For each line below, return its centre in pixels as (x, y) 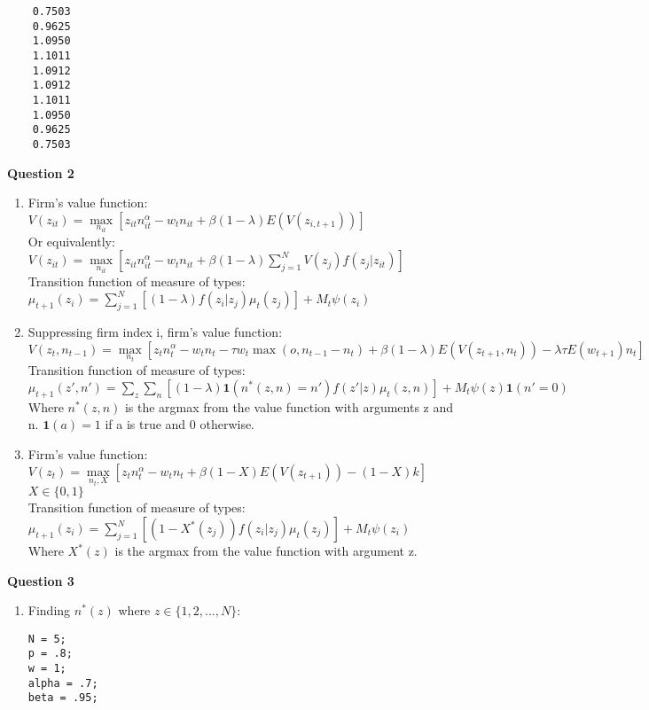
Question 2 (41, 172)
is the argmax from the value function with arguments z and (289, 406)
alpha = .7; (63, 683)
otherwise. (227, 424)
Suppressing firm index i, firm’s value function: (155, 331)
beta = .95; (63, 698)
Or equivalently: (71, 241)
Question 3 (41, 580)
